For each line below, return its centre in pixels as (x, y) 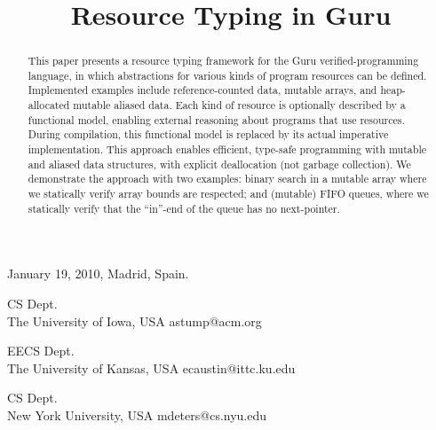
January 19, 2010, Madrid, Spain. (98, 274)
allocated (49, 105)
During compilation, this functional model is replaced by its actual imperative (208, 134)
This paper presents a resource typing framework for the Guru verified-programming (223, 61)
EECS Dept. (41, 351)
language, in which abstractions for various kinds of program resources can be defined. (227, 75)
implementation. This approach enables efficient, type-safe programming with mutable (227, 149)
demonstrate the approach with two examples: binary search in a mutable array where (227, 179)
